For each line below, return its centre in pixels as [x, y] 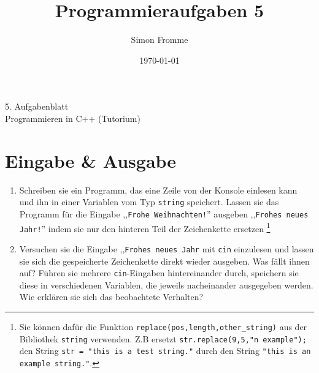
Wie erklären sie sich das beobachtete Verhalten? [111, 297]
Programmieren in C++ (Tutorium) [73, 118]
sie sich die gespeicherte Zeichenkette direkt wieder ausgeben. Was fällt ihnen [164, 261]
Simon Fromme [159, 40]
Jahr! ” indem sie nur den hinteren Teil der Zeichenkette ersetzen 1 [145, 227]
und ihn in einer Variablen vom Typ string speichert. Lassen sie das [149, 202]
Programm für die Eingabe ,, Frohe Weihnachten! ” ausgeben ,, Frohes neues [164, 213]
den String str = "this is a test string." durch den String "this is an [165, 351]
